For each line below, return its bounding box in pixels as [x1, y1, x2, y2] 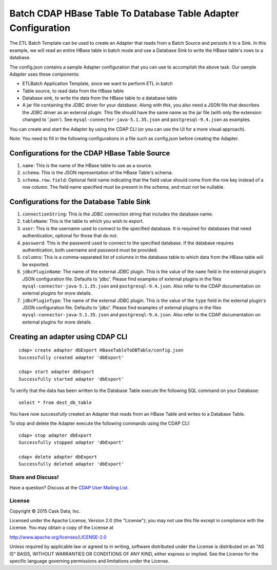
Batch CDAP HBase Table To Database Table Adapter [9, 8, 239, 19]
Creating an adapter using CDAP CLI [9, 332, 128, 341]
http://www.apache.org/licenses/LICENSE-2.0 [9, 534, 107, 540]
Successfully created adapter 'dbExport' [18, 354, 124, 360]
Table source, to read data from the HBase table [22, 87, 124, 94]
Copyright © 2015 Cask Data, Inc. [9, 508, 81, 514]
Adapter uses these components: [9, 71, 80, 77]
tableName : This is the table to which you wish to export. [22, 218, 144, 224]
